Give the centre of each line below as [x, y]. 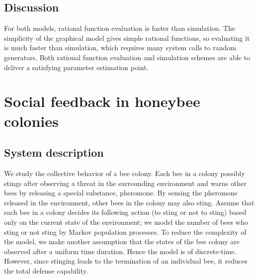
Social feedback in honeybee [102, 101]
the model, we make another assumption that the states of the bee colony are [122, 241]
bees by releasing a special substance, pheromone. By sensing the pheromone [121, 193]
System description [54, 152]
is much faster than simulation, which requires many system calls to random [120, 47]
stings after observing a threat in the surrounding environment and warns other [125, 183]
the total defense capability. [46, 270]
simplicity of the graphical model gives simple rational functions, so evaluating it [127, 38]
